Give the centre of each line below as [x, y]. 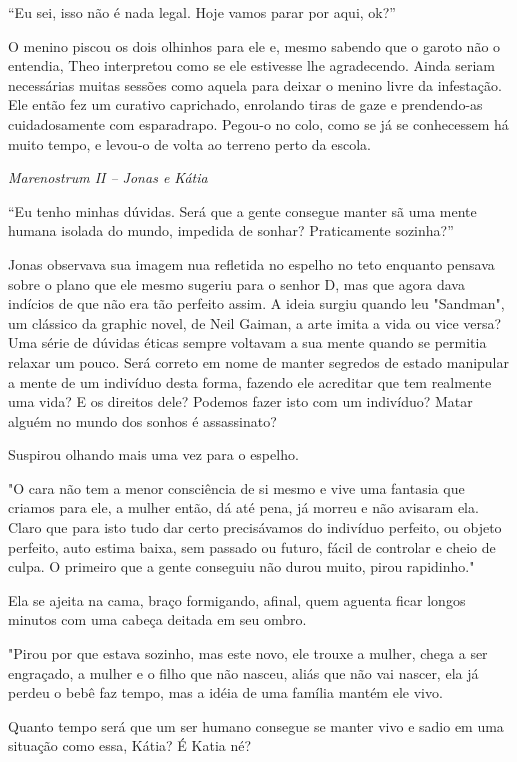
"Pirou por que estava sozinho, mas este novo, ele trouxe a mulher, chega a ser [248, 653]
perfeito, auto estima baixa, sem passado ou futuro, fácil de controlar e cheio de [252, 546]
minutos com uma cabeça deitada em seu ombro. [157, 619]
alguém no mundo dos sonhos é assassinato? [142, 420]
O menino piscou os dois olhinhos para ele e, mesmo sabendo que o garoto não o [254, 45]
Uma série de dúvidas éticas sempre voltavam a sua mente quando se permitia [247, 342]
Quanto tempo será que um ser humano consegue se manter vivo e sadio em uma [256, 725]
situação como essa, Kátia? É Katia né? [130, 745]
